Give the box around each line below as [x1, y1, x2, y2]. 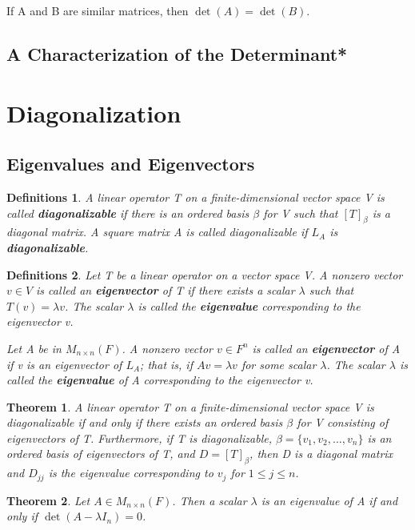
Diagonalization [6, 96, 182, 129]
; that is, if [140, 355, 193, 372]
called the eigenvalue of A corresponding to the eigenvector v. [6, 371, 313, 388]
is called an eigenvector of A [252, 339, 401, 356]
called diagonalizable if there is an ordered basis [6, 204, 249, 221]
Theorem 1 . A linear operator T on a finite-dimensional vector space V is [6, 398, 374, 415]
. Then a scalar [172, 492, 247, 508]
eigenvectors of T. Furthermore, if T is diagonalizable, [6, 429, 272, 446]
